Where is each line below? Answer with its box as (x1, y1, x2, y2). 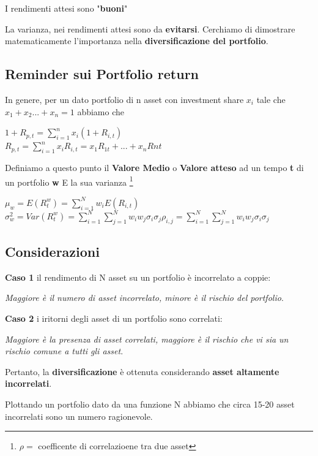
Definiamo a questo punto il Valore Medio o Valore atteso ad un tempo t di (5, 161, 304, 173)
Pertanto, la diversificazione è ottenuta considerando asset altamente (5, 365, 279, 378)
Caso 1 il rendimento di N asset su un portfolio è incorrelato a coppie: (5, 270, 271, 283)
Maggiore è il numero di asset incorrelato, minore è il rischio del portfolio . (5, 291, 284, 304)
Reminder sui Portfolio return (5, 64, 199, 83)
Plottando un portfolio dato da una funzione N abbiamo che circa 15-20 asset (5, 397, 295, 410)
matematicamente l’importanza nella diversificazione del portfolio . (5, 34, 268, 47)
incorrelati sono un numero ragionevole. (5, 409, 153, 422)
